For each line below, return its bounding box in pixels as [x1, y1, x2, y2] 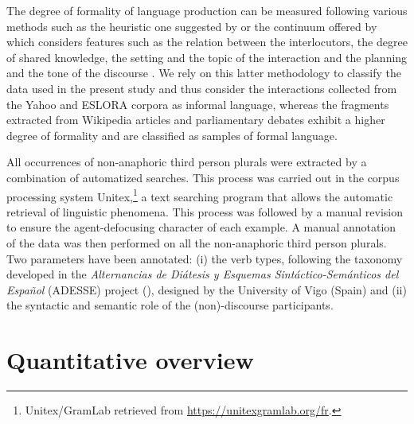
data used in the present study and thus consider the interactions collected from [6, 80, 397, 96]
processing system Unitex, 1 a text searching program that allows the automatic [6, 185, 393, 204]
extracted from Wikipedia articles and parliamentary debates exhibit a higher [6, 111, 385, 128]
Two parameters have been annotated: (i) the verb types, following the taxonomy [6, 250, 403, 266]
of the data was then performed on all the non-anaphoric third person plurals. [6, 234, 387, 251]
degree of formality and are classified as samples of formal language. [6, 126, 338, 143]
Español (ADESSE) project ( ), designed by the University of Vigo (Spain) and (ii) [6, 281, 407, 298]
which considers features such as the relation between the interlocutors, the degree [6, 33, 408, 50]
